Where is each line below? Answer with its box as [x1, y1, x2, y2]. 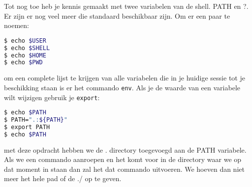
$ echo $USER [4, 37, 46, 44]
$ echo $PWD [4, 59, 43, 66]
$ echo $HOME [4, 52, 46, 59]
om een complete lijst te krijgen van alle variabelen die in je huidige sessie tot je [4, 73, 245, 83]
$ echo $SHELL [4, 44, 50, 52]
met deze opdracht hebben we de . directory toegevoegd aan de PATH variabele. [4, 144, 247, 155]
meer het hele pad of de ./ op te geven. [4, 173, 122, 184]
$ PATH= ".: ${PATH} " [4, 116, 67, 124]
